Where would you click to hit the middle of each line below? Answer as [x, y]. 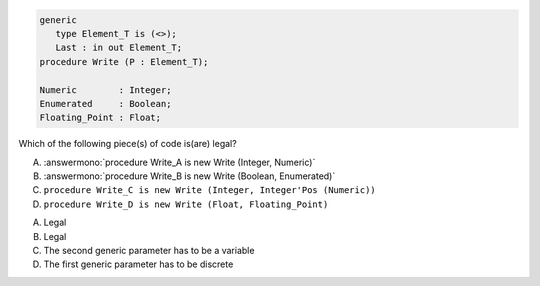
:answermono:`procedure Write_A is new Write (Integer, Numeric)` [179, 162]
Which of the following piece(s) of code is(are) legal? [127, 144]
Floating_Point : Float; [100, 118]
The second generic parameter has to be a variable [149, 251]
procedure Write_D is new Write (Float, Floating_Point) [186, 204]
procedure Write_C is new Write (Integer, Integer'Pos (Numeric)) [210, 190]
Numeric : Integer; [105, 89]
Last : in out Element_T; [119, 48]
